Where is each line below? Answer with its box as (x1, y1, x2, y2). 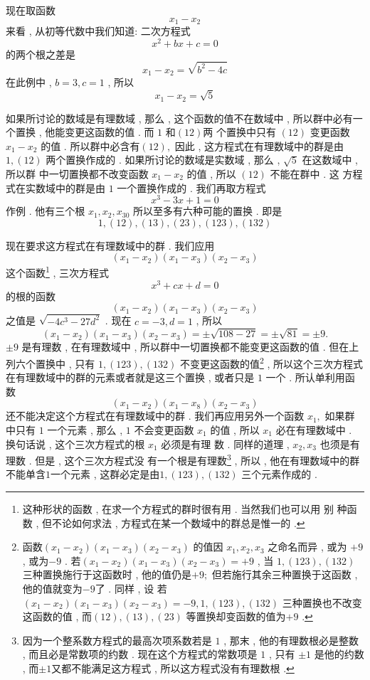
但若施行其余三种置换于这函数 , (211, 567, 358, 582)
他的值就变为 (22, 581, 83, 596)
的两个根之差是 (6, 46, 75, 61)
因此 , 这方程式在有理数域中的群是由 (174, 138, 344, 153)
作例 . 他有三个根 (6, 203, 85, 218)
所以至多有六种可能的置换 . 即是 (133, 203, 282, 218)
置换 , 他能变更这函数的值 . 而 (15, 124, 154, 139)
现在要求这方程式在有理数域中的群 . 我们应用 (6, 238, 215, 253)
